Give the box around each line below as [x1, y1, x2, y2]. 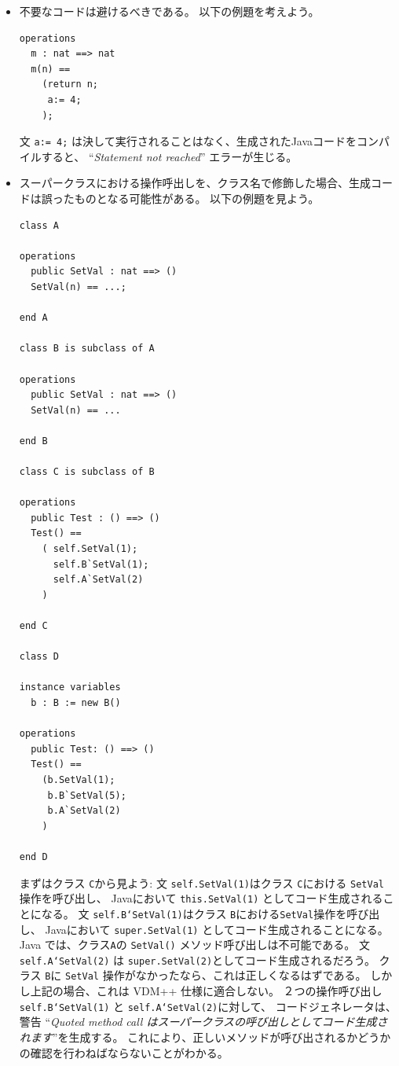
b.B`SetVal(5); [47, 789, 126, 801]
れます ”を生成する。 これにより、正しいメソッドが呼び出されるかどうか [19, 1028, 391, 1045]
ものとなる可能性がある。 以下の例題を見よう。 [74, 190, 320, 206]
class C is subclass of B [19, 466, 155, 478]
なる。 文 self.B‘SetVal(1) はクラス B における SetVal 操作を [41, 905, 347, 921]
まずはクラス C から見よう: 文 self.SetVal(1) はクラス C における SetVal [19, 874, 384, 891]
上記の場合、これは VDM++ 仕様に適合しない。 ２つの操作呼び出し [30, 983, 383, 999]
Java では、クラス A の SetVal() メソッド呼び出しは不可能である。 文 [19, 936, 370, 953]
